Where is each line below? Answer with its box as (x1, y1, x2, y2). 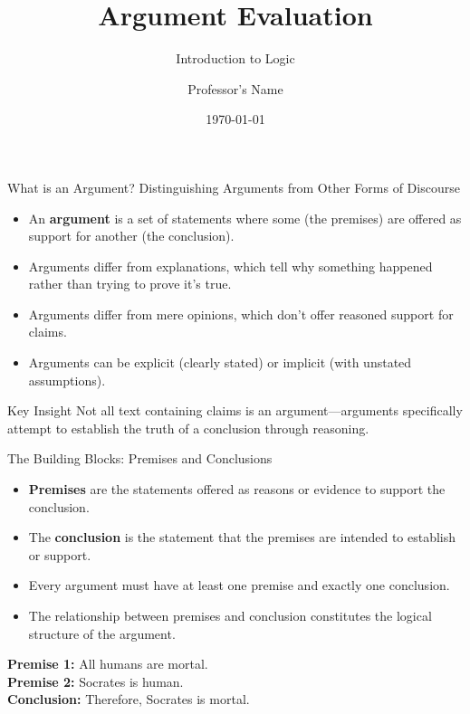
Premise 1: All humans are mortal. (7, 654, 208, 673)
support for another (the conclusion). (28, 226, 235, 245)
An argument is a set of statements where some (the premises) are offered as (28, 208, 462, 227)
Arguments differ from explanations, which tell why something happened (28, 256, 433, 275)
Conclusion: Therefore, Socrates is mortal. (7, 690, 250, 709)
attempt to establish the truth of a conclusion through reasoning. (7, 418, 369, 437)
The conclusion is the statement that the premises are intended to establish (28, 528, 456, 547)
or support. (28, 545, 91, 564)
